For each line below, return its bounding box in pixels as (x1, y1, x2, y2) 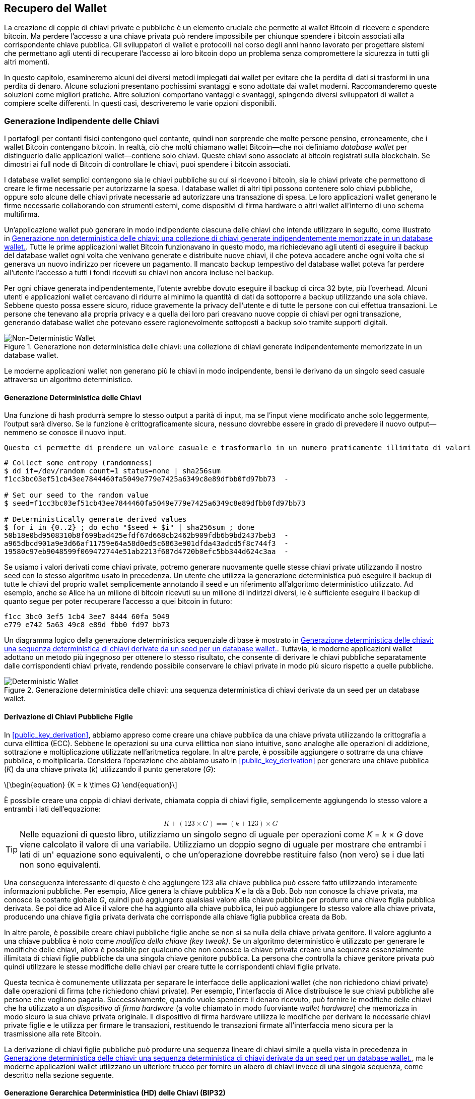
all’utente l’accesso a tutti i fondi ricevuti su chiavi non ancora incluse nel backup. (4, 268, 274, 277)
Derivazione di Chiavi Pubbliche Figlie (4, 712, 133, 721)
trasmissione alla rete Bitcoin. (4, 1029, 101, 1038)
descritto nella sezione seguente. (4, 1070, 114, 1079)
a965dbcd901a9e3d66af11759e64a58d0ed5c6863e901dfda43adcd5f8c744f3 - (4, 539, 289, 548)
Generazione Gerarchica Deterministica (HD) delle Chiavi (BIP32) (4, 1088, 226, 1097)
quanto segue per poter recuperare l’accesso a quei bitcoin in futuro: (4, 597, 232, 606)
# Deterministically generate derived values (4, 515, 187, 524)
